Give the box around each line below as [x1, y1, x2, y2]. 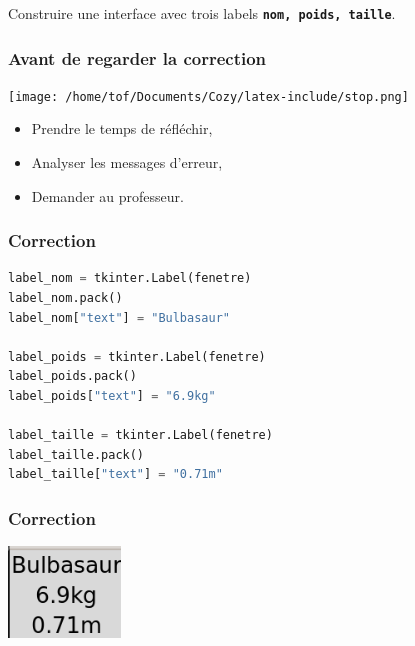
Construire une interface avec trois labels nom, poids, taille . [8, 2, 396, 23]
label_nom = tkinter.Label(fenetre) [8, 271, 252, 286]
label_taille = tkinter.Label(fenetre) [8, 428, 273, 443]
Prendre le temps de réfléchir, [31, 118, 213, 139]
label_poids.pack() [8, 369, 137, 384]
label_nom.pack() [8, 291, 123, 306]
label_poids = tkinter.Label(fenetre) [8, 349, 266, 364]
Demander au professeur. [31, 185, 184, 206]
